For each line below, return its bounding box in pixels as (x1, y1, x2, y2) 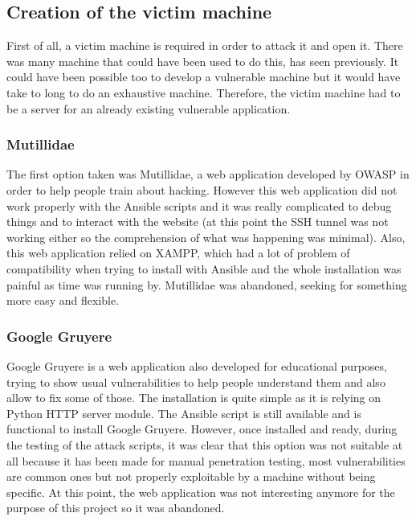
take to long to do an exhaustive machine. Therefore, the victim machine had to (6, 84, 401, 101)
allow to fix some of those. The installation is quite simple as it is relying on (6, 389, 381, 406)
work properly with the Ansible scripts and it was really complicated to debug (6, 197, 392, 214)
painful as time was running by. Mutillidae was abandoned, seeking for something (6, 276, 407, 293)
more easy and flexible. (6, 292, 120, 309)
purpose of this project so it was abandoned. (6, 499, 225, 516)
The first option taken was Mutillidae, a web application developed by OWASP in (6, 166, 410, 183)
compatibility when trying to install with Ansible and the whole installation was (6, 260, 402, 277)
